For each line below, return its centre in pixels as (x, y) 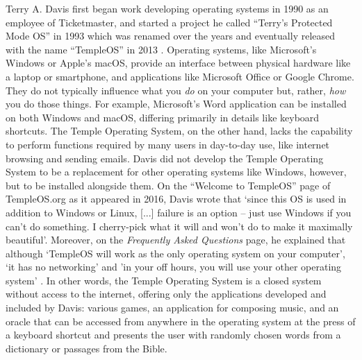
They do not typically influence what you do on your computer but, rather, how (176, 90)
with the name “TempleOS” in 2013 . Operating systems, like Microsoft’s (161, 49)
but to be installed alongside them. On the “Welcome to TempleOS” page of (168, 185)
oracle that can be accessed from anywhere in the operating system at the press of (181, 321)
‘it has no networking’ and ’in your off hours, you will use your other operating (174, 267)
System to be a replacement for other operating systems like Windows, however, (176, 172)
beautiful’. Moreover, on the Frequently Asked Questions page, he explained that (176, 240)
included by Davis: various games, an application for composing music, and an (172, 308)
